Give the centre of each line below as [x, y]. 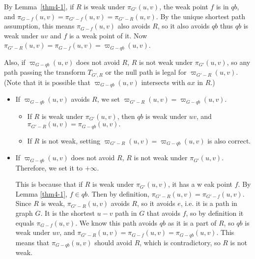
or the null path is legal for [146, 72]
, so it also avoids [184, 26]
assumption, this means [39, 26]
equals [25, 222]
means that [32, 242]
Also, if [15, 62]
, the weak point [184, 6]
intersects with [163, 82]
